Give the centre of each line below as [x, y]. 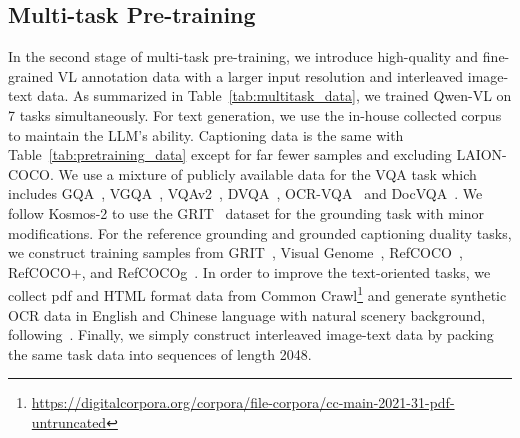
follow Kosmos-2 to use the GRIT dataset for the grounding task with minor [246, 212]
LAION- [481, 154]
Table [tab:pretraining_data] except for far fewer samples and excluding [230, 154]
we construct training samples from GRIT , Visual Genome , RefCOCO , [235, 252]
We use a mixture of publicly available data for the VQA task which [267, 173]
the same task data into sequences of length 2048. [160, 353]
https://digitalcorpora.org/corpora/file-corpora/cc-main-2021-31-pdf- [243, 402]
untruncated [69, 421]
